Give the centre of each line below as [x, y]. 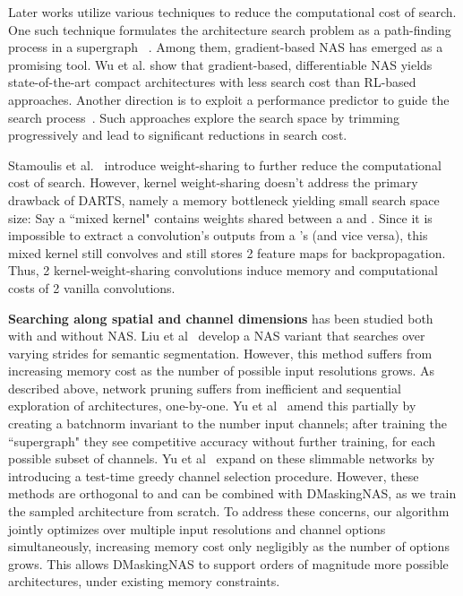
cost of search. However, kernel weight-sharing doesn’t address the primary [213, 182]
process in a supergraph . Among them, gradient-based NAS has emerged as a [226, 47]
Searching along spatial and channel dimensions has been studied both [221, 318]
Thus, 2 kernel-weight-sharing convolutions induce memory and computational [223, 270]
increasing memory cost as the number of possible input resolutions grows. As [222, 371]
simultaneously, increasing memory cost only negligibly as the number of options [229, 546]
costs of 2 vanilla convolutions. [92, 287]
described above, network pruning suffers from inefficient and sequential [205, 388]
